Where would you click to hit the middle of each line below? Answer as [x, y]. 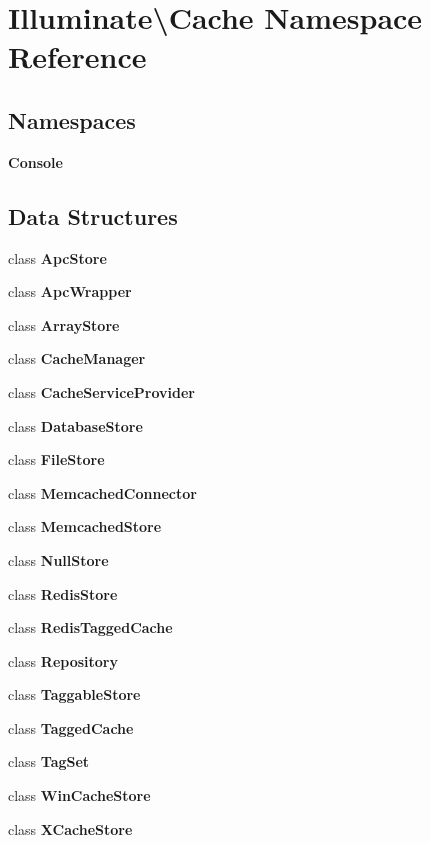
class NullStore [58, 559]
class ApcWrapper [70, 291]
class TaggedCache [71, 727]
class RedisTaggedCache [90, 627]
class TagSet [49, 761]
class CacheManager [77, 358]
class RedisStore [63, 593]
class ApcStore [57, 257]
